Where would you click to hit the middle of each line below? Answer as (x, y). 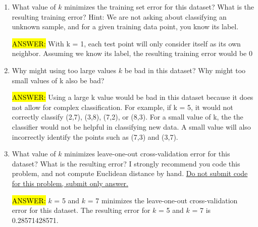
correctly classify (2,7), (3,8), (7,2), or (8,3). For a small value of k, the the (127, 117)
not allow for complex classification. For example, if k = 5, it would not (122, 107)
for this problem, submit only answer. (70, 183)
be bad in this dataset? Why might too (185, 70)
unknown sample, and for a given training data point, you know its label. (125, 26)
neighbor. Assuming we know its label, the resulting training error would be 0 (132, 53)
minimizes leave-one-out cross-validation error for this (147, 154)
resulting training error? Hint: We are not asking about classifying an (119, 16)
